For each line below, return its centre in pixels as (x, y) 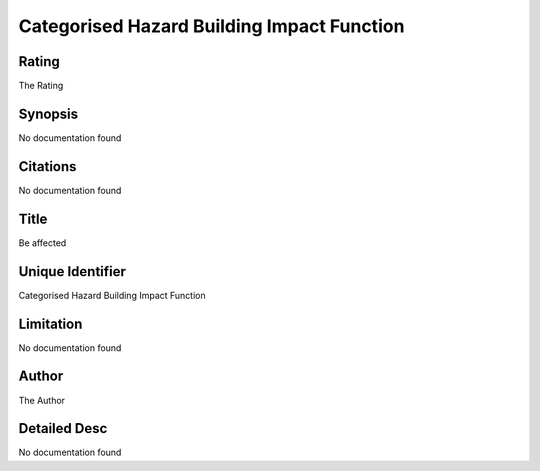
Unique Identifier (72, 271)
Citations (47, 166)
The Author (41, 400)
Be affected (42, 242)
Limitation (50, 323)
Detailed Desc (63, 428)
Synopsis (48, 113)
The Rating (41, 86)
